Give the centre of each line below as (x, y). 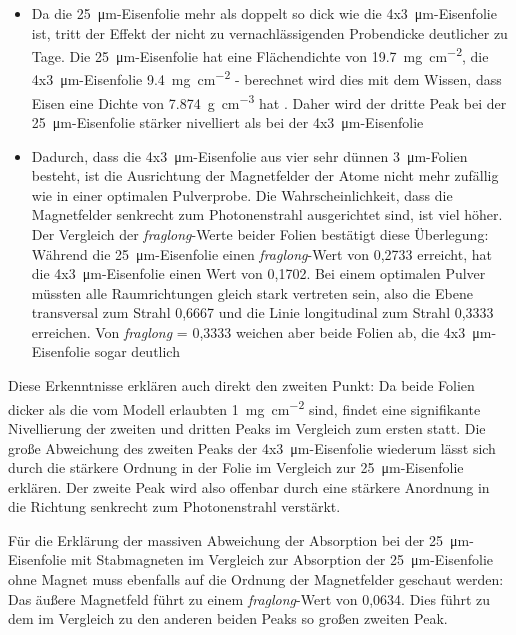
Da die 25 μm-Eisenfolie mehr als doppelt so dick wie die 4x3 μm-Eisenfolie (264, 13)
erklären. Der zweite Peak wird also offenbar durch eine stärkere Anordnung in (249, 486)
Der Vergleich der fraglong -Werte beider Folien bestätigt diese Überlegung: (260, 233)
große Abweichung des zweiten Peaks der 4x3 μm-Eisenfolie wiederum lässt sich (252, 447)
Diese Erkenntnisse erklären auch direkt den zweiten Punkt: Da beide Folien (241, 385)
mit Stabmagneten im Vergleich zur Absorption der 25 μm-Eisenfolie (282, 559)
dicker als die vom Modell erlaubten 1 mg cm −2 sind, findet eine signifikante (244, 407)
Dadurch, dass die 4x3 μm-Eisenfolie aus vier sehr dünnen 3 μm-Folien (249, 155)
